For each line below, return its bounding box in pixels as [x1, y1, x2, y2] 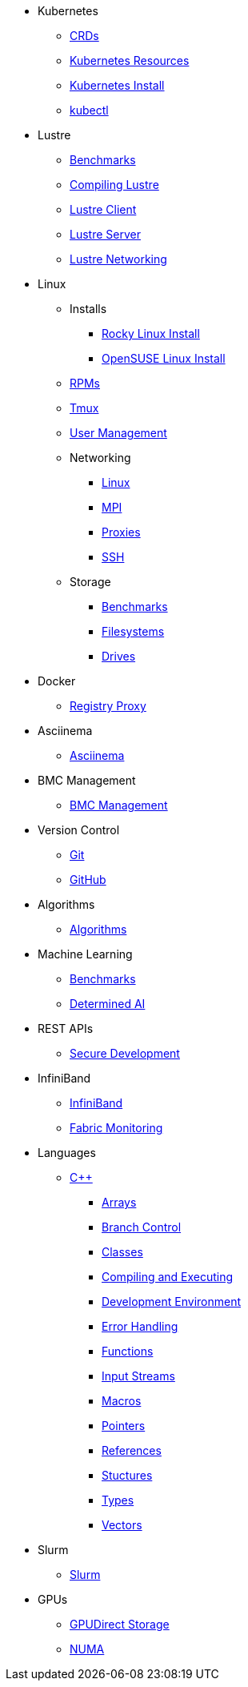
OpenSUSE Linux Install [102, 351, 226, 365]
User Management [70, 426, 167, 440]
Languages [38, 1146, 96, 1159]
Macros [102, 1394, 142, 1408]
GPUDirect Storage [70, 1617, 170, 1631]
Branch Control [102, 1220, 182, 1234]
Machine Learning [38, 947, 133, 961]
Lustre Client [70, 203, 137, 216]
